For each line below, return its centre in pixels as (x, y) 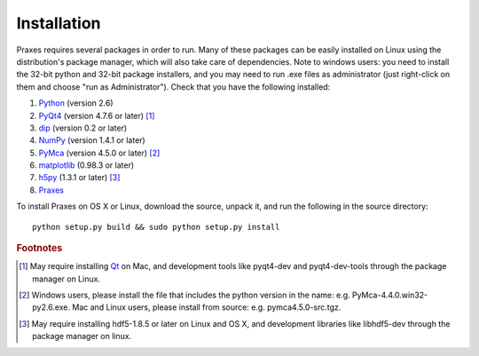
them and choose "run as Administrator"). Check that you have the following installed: (173, 87)
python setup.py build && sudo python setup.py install (156, 227)
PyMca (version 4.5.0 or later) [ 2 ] (99, 153)
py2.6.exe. (51, 307)
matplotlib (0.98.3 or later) (86, 165)
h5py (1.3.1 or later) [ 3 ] (79, 178)
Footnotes (39, 249)
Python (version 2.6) (76, 103)
